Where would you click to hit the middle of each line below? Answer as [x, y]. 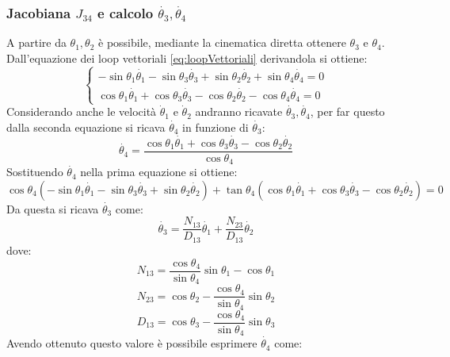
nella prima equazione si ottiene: [159, 172]
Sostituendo [35, 172]
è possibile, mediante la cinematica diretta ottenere [222, 42]
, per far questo [347, 111]
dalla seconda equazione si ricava [86, 127]
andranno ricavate [239, 111]
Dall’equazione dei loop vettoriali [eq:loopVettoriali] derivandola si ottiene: [187, 58]
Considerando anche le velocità [82, 111]
